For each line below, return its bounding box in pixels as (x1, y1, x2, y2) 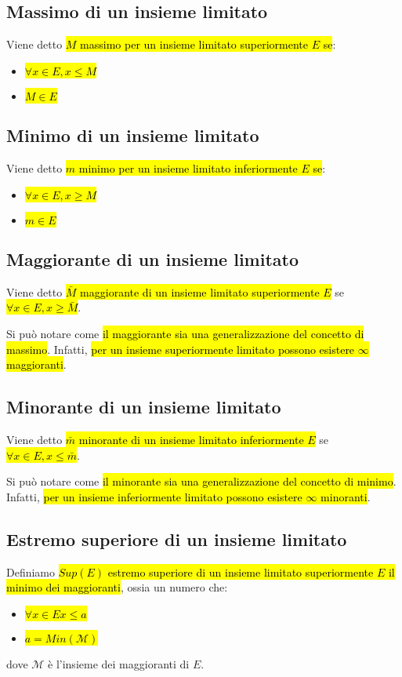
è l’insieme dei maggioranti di (48, 655, 190, 672)
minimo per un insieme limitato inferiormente (78, 160, 298, 176)
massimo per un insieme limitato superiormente (80, 36, 308, 53)
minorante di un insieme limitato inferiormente (78, 431, 304, 447)
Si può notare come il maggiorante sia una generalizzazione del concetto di (6, 325, 364, 341)
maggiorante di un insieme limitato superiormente (80, 283, 320, 300)
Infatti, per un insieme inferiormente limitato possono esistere (6, 488, 302, 504)
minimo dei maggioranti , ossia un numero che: (6, 579, 228, 595)
